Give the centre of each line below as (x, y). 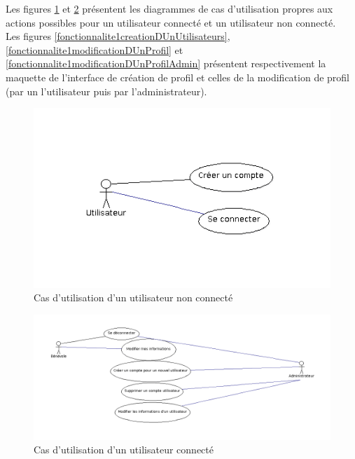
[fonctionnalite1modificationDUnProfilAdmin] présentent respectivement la (166, 63)
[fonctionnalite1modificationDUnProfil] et (95, 49)
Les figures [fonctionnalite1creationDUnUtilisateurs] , (118, 36)
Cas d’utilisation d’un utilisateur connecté (124, 450)
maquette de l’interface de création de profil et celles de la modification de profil (177, 77)
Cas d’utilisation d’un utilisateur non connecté (133, 297)
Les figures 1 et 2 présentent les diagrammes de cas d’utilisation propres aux (169, 8)
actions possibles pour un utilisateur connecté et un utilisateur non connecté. (171, 22)
